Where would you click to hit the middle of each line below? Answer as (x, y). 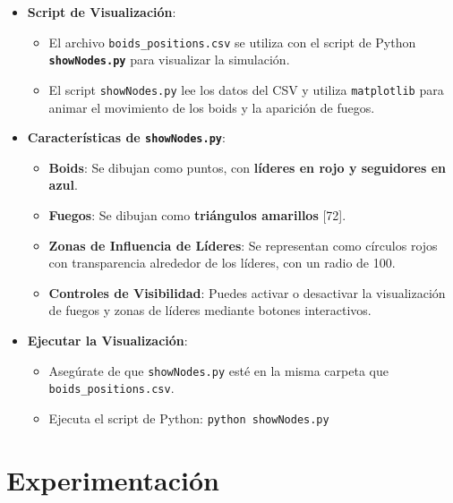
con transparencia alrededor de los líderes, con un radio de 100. (222, 263)
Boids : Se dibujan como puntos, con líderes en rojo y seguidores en (247, 167)
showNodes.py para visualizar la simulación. (169, 60)
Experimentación (113, 479)
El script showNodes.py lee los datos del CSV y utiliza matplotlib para (246, 89)
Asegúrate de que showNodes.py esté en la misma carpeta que (218, 370)
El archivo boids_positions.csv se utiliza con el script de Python (232, 42)
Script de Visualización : (102, 12)
